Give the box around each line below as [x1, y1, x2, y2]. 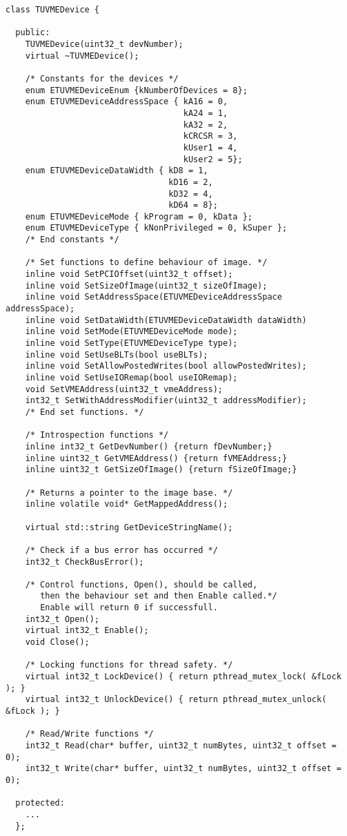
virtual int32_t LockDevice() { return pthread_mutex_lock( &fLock [25, 672, 341, 682]
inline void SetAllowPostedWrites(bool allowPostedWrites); [25, 361, 307, 371]
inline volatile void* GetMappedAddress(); [25, 499, 228, 509]
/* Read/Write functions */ [25, 729, 154, 739]
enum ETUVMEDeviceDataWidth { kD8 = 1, [25, 166, 208, 176]
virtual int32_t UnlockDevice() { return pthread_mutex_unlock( [25, 694, 327, 705]
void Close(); [25, 637, 90, 648]
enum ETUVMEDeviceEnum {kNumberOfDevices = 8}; [25, 85, 248, 95]
